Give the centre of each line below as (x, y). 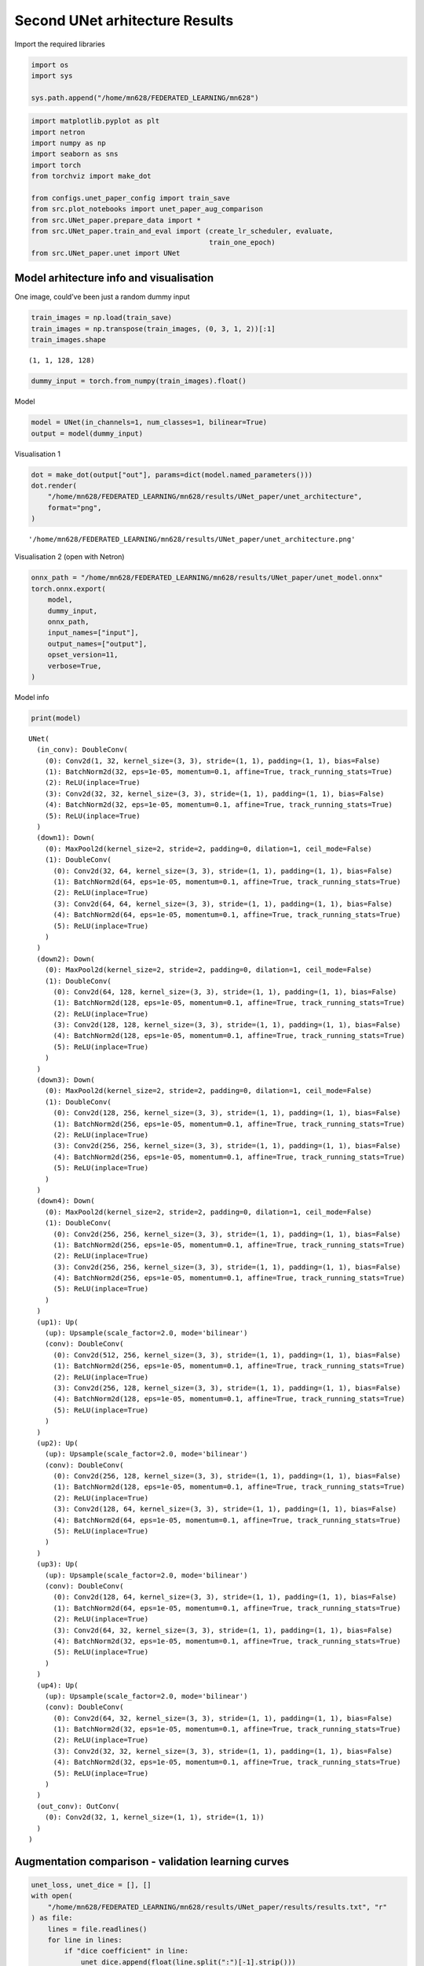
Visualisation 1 (37, 454)
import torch (56, 165)
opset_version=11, (83, 655)
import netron (58, 132)
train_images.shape (68, 340)
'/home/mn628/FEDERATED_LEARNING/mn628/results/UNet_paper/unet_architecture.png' (192, 539)
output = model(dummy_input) (87, 433)
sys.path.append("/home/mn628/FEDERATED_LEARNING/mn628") (145, 98)
